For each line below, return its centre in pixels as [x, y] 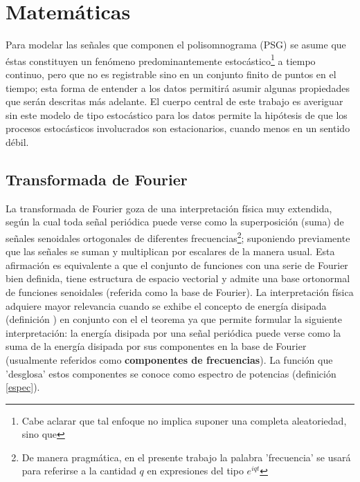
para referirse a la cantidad [79, 471]
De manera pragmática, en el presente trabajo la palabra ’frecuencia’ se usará [186, 457]
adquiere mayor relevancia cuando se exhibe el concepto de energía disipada [166, 305]
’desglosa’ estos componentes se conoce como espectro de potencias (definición [171, 373]
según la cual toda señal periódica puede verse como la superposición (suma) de [175, 222]
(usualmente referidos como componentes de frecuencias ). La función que [169, 359]
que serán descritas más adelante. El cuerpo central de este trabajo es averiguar [174, 101]
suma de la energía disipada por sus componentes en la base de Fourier [156, 346]
